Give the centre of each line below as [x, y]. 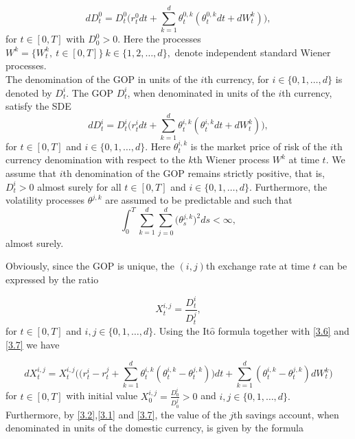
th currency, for [237, 79]
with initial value [102, 395]
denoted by [29, 92]
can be [333, 266]
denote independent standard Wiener [253, 52]
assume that [31, 173]
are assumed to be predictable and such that [199, 200]
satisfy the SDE [38, 106]
